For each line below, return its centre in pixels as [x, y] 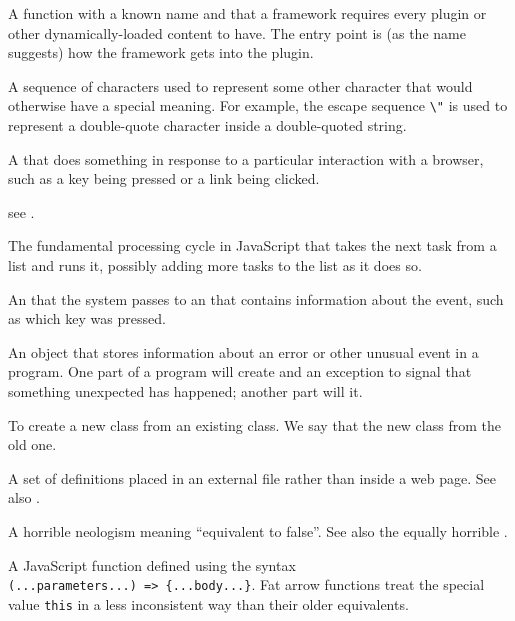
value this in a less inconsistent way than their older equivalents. [208, 603]
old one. [32, 444]
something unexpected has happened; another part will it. [185, 390]
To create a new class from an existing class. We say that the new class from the [254, 424]
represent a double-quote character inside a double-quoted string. [207, 125]
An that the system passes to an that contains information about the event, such [256, 298]
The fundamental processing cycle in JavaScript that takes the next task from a [252, 245]
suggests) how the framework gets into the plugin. [161, 52]
